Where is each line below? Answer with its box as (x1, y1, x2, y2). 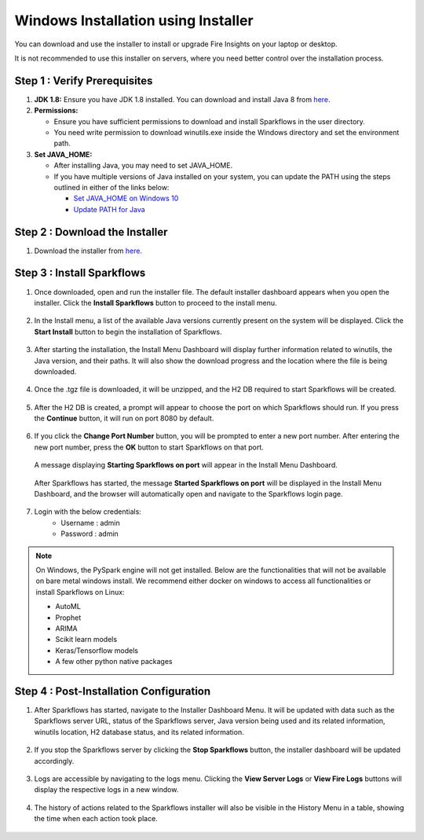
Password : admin (60, 529, 119, 538)
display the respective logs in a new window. (34, 785, 179, 794)
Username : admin (60, 518, 121, 527)
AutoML (55, 602, 82, 611)
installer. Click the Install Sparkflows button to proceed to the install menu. (34, 298, 278, 307)
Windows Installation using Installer (14, 12, 254, 29)
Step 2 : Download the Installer (14, 225, 168, 239)
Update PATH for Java (73, 204, 145, 214)
